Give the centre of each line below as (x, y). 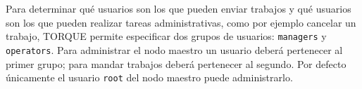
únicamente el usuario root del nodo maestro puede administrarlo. (149, 77)
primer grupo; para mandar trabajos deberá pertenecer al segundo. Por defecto (176, 63)
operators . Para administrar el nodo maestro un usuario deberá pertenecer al (174, 49)
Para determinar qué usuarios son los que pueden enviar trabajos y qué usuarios (179, 8)
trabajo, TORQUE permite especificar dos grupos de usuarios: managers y (166, 36)
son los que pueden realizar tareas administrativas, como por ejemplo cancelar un (181, 22)
